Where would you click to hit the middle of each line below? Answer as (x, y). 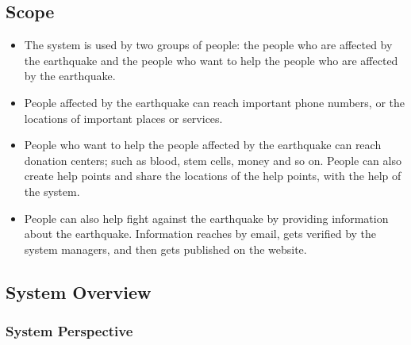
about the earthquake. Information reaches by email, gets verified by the (200, 234)
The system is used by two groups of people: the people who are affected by (208, 45)
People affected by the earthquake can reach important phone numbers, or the (214, 102)
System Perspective (69, 331)
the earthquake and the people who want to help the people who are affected (211, 60)
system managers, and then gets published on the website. (165, 249)
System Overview (79, 291)
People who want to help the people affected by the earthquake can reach (203, 145)
